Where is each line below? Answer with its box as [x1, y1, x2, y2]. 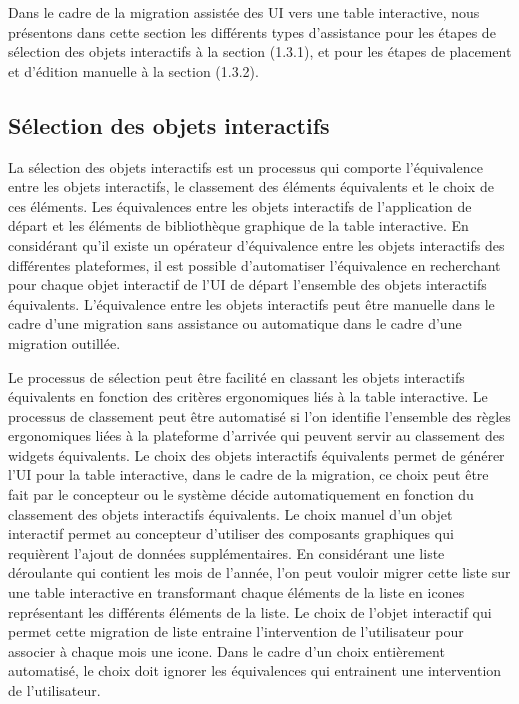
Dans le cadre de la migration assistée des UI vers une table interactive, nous [8, 2, 480, 22]
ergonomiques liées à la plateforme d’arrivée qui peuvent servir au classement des [8, 425, 505, 446]
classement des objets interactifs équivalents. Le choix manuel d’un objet [8, 503, 453, 524]
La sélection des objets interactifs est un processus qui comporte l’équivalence [8, 156, 483, 177]
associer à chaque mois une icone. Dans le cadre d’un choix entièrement [8, 640, 445, 661]
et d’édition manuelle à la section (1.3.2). [8, 60, 259, 81]
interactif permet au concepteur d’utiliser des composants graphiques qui [8, 523, 454, 544]
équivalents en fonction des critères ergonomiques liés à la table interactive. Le [8, 386, 488, 407]
